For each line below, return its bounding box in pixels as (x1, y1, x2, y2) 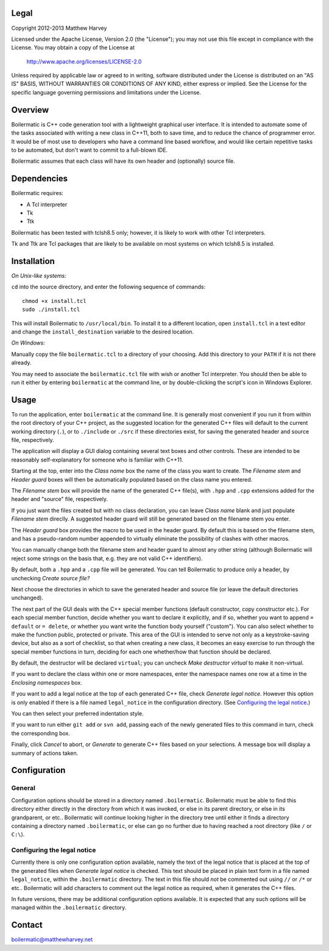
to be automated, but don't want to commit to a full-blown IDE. (11, 146, 168, 154)
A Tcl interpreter (26, 201, 68, 208)
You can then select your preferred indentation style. (11, 710, 144, 718)
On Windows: (11, 339, 45, 347)
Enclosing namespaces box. (11, 679, 82, 686)
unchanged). (11, 594, 44, 602)
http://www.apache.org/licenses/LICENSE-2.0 (26, 58, 142, 65)
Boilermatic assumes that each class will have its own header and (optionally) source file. (11, 157, 235, 165)
